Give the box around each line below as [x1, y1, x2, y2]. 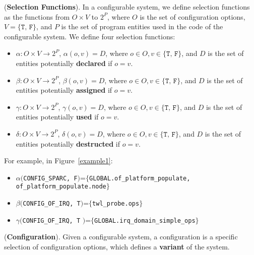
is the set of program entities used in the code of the [61, 21, 223, 32]
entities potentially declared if [16, 57, 112, 68]
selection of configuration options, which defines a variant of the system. [4, 241, 230, 251]
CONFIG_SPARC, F [23, 174, 78, 182]
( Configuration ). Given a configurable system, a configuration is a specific [4, 231, 238, 242]
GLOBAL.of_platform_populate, [89, 174, 190, 182]
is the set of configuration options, [140, 11, 245, 22]
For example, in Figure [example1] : [4, 155, 113, 166]
